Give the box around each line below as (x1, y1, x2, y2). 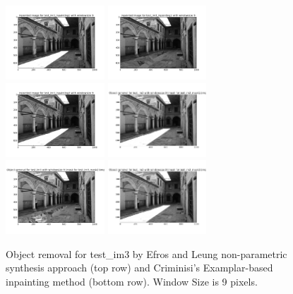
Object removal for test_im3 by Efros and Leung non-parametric (6, 246, 287, 261)
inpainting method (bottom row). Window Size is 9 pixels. (6, 274, 258, 288)
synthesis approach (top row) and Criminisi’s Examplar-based (6, 260, 273, 275)
